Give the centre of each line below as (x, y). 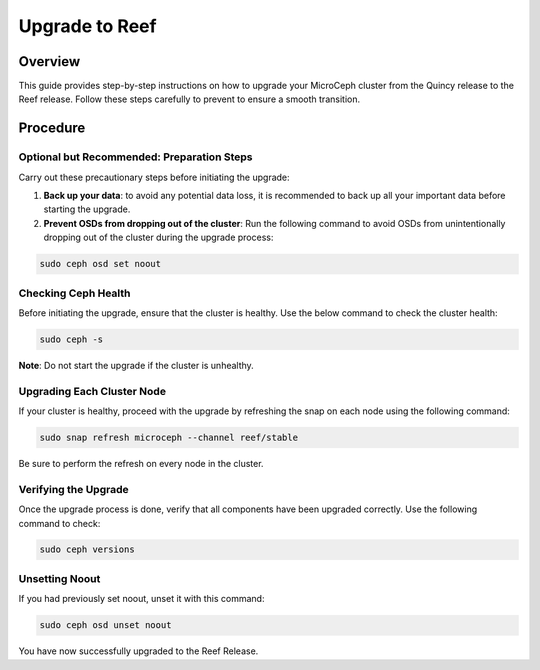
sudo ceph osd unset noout (105, 625)
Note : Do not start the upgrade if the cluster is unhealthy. (136, 365)
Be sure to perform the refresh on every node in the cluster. (141, 463)
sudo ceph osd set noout (100, 264)
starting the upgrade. (87, 209)
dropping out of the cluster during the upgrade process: (158, 237)
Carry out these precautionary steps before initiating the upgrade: (154, 177)
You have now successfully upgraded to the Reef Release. (138, 651)
